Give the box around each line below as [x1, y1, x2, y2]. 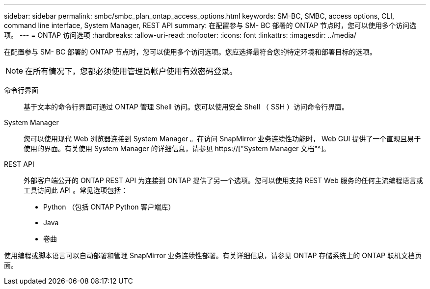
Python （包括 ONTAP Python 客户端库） [43, 203, 175, 211]
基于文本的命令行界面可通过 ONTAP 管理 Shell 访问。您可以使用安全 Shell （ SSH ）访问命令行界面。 [24, 103, 349, 111]
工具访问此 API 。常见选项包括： [24, 186, 128, 194]
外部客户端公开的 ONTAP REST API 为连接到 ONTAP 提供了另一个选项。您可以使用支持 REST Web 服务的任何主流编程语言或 [24, 176, 423, 184]
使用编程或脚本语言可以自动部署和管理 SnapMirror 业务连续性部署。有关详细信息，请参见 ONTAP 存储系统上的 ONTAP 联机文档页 [4, 251, 422, 260]
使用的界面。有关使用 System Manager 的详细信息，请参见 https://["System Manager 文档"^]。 [24, 144, 330, 153]
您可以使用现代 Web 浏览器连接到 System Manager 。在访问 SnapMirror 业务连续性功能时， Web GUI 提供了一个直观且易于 [24, 134, 421, 143]
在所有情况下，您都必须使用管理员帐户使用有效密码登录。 [25, 66, 238, 76]
